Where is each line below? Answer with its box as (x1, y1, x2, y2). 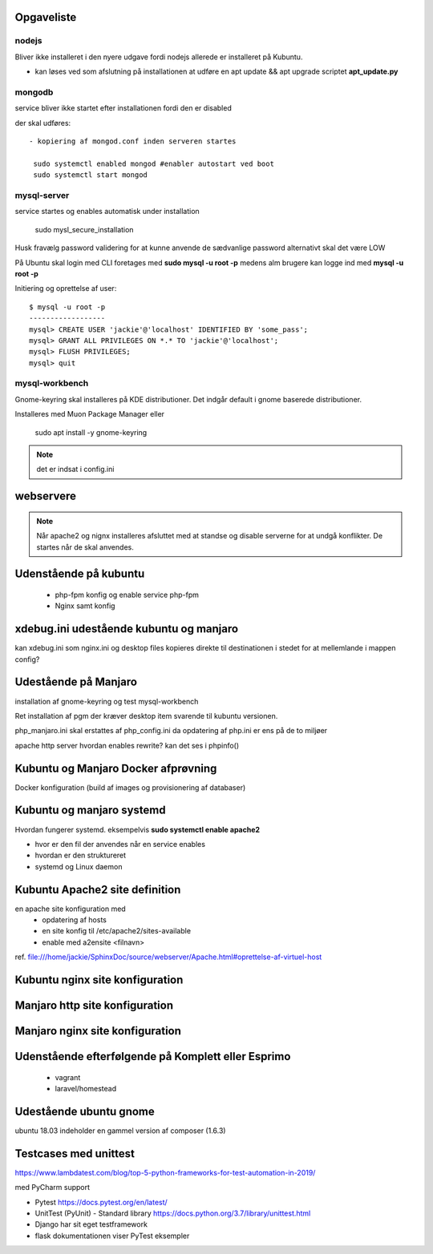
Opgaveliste (14, 10, 77, 24)
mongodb (14, 87, 54, 98)
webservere (14, 490, 76, 503)
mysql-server (14, 190, 70, 201)
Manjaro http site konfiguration (14, 998, 174, 1013)
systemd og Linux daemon (34, 861, 123, 871)
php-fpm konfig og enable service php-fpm (55, 590, 200, 599)
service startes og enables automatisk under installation (14, 207, 200, 216)
